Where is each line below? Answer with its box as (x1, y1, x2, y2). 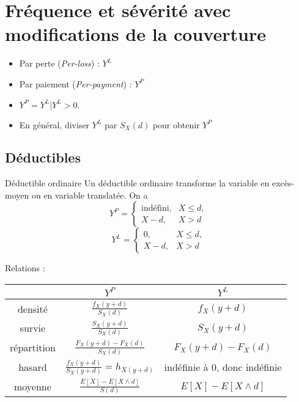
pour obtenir (152, 118, 200, 131)
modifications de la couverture (5, 21, 266, 46)
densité (17, 301, 48, 316)
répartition (10, 340, 56, 355)
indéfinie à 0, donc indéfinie (164, 360, 282, 375)
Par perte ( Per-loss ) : (19, 57, 100, 70)
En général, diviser (19, 118, 90, 131)
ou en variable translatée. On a (31, 188, 148, 201)
